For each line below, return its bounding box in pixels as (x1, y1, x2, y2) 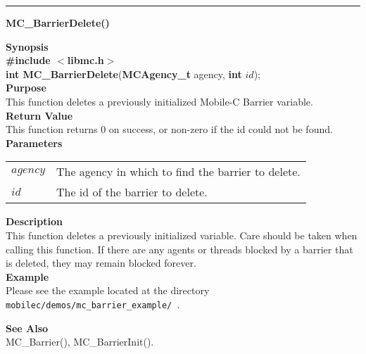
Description (6, 214, 63, 229)
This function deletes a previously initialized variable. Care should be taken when (6, 227, 358, 242)
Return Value (6, 108, 73, 122)
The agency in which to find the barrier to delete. (56, 163, 301, 180)
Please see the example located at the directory (6, 283, 210, 298)
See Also (6, 320, 49, 335)
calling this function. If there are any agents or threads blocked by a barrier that (6, 241, 353, 256)
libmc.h (67, 53, 104, 68)
